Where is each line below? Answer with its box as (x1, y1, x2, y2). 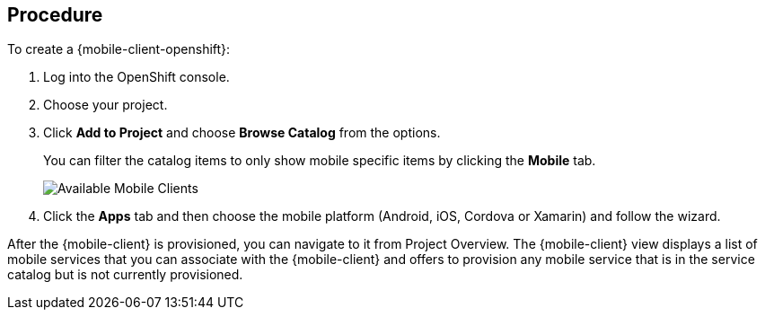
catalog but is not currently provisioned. (7, 267, 243, 283)
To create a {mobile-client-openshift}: (7, 41, 231, 57)
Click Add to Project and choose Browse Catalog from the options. (43, 125, 441, 141)
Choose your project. (43, 97, 168, 113)
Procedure (7, 4, 103, 26)
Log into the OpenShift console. (43, 69, 230, 85)
